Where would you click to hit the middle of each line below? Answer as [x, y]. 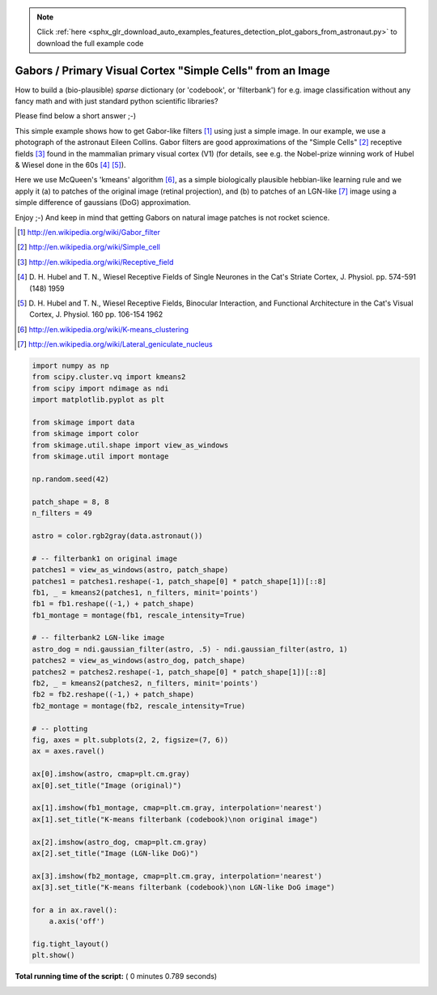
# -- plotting [60, 728]
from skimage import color [85, 434]
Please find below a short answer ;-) [76, 116]
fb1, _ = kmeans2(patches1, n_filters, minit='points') [145, 592]
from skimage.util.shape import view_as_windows [130, 445]
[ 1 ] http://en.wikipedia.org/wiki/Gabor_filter [89, 232]
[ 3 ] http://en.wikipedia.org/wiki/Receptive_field [95, 262]
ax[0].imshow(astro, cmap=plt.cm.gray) [111, 774]
